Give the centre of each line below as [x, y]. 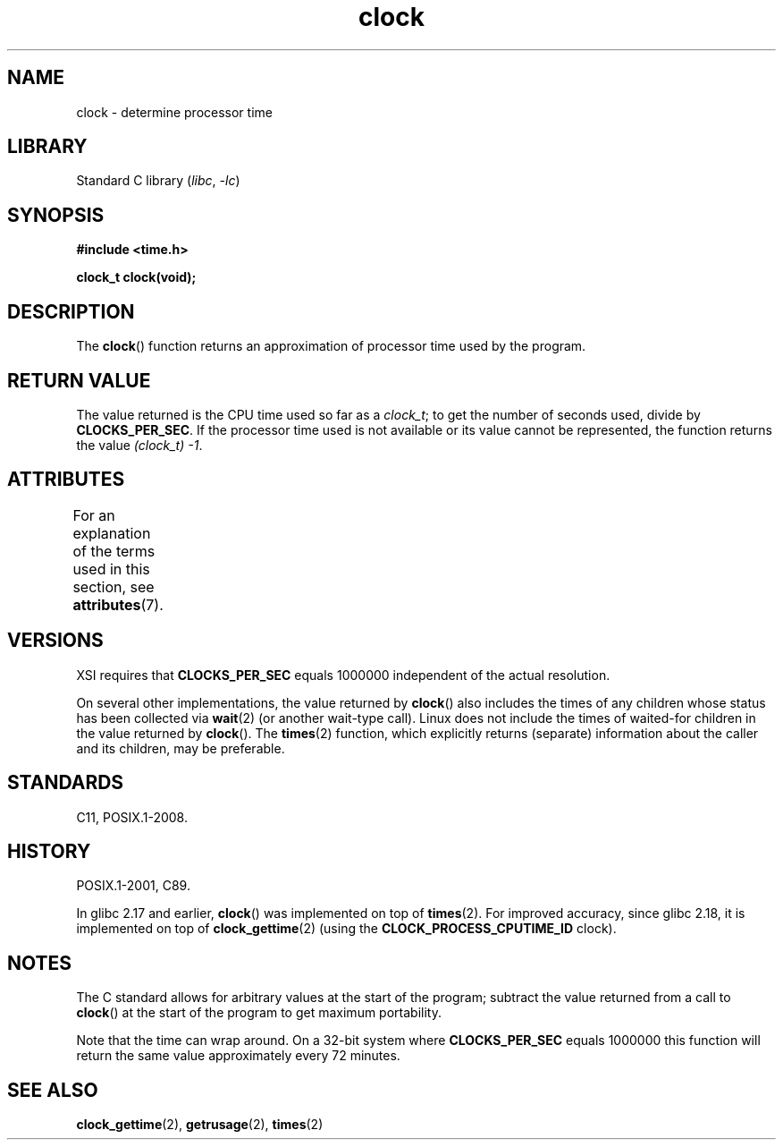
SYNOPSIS [56, 215]
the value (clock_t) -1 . [139, 445]
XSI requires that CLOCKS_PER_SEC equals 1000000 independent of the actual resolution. [343, 675]
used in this [111, 569]
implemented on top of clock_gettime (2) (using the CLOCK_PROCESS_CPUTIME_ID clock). [346, 929]
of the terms [114, 551]
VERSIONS [55, 641]
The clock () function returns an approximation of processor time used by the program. [331, 346]
